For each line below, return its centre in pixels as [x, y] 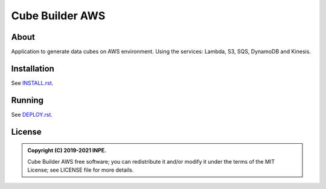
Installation [33, 68]
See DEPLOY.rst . [32, 114]
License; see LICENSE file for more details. [81, 170]
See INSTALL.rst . [32, 83]
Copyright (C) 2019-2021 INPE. [67, 150]
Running [27, 100]
